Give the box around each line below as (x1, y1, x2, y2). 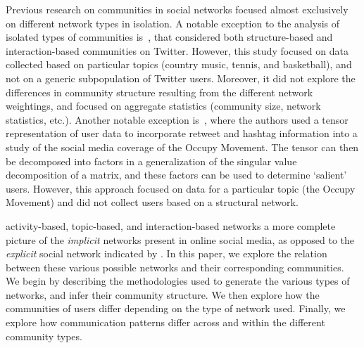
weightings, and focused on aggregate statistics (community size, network (6, 98, 321, 113)
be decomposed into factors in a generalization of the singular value (6, 153, 297, 168)
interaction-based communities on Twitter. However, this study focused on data (6, 43, 349, 58)
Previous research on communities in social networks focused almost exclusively (6, 2, 349, 16)
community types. (6, 328, 82, 343)
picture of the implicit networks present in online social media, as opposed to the (6, 232, 355, 247)
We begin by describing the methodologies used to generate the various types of (6, 273, 350, 288)
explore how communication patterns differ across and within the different (6, 315, 325, 330)
